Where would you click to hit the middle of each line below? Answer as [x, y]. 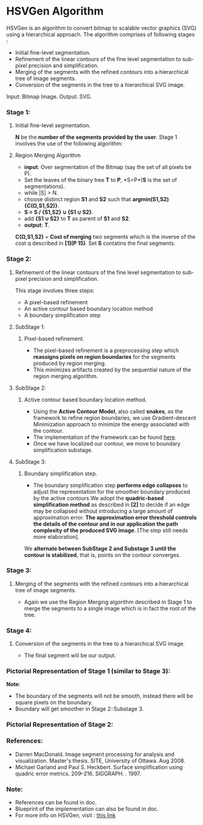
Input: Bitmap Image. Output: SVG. [49, 96]
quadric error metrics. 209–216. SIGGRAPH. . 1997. [78, 773]
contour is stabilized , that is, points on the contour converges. [102, 555]
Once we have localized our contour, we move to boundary [107, 443]
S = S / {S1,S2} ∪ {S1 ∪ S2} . [59, 212]
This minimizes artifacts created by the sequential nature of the [112, 369]
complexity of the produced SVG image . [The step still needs [111, 530]
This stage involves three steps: [55, 290]
